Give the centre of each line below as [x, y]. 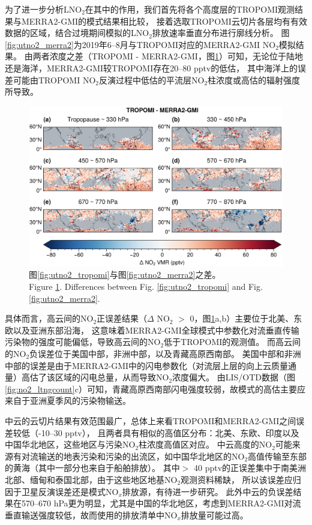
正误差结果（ [122, 318]
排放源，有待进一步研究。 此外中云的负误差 [208, 491]
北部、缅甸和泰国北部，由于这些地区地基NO [91, 479]
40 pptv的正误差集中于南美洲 [250, 468]
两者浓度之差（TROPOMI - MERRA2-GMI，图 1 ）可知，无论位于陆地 [168, 56]
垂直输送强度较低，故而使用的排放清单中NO [91, 514]
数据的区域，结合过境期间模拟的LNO [77, 33]
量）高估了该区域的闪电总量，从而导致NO [87, 377]
